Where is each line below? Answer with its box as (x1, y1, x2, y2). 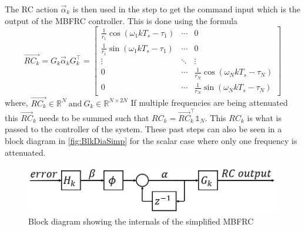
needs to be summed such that (39, 111, 149, 123)
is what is (247, 111, 281, 123)
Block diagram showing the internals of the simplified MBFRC (28, 215, 254, 227)
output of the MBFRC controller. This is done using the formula (5, 14, 238, 26)
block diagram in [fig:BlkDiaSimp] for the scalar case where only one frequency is (5, 135, 297, 147)
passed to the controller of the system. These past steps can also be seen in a (5, 123, 282, 135)
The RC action (5, 3, 58, 15)
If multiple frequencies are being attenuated (130, 96, 288, 109)
